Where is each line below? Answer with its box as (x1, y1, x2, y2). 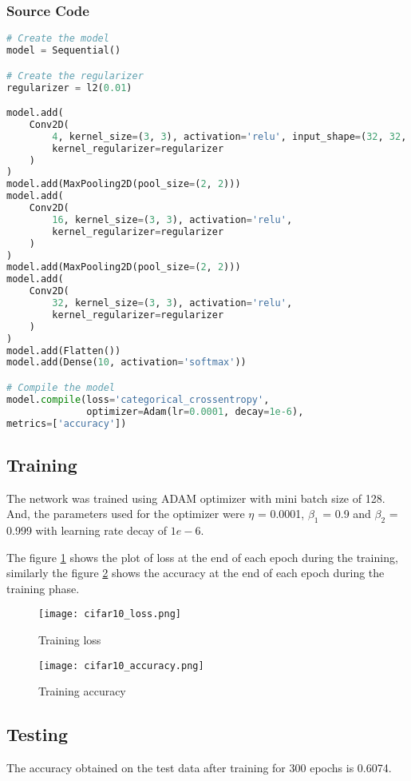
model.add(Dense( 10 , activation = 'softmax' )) (6, 357, 247, 369)
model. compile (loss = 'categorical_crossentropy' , (6, 393, 270, 405)
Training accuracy (38, 683, 126, 699)
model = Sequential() (6, 45, 121, 57)
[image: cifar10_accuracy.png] (38, 659, 204, 671)
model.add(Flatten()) (6, 345, 121, 357)
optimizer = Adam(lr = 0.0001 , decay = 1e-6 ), (86, 405, 304, 417)
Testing (6, 722, 68, 747)
